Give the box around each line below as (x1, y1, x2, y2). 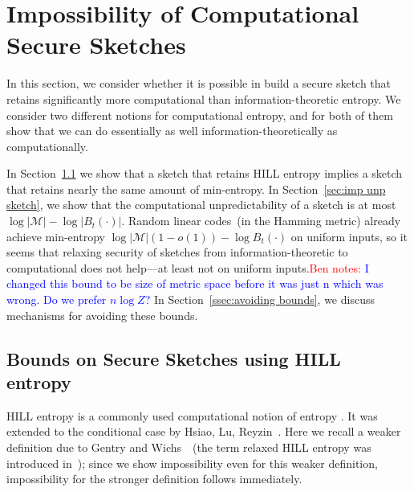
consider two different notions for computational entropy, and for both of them (6, 106, 393, 123)
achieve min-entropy (6, 228, 105, 244)
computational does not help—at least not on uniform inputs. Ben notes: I (6, 259, 369, 276)
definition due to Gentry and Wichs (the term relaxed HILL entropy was (6, 439, 371, 455)
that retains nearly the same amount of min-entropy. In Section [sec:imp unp (6, 180, 386, 197)
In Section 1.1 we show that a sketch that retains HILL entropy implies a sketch (6, 165, 403, 182)
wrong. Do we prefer (6, 291, 107, 308)
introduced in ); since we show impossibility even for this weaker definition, (6, 454, 378, 471)
